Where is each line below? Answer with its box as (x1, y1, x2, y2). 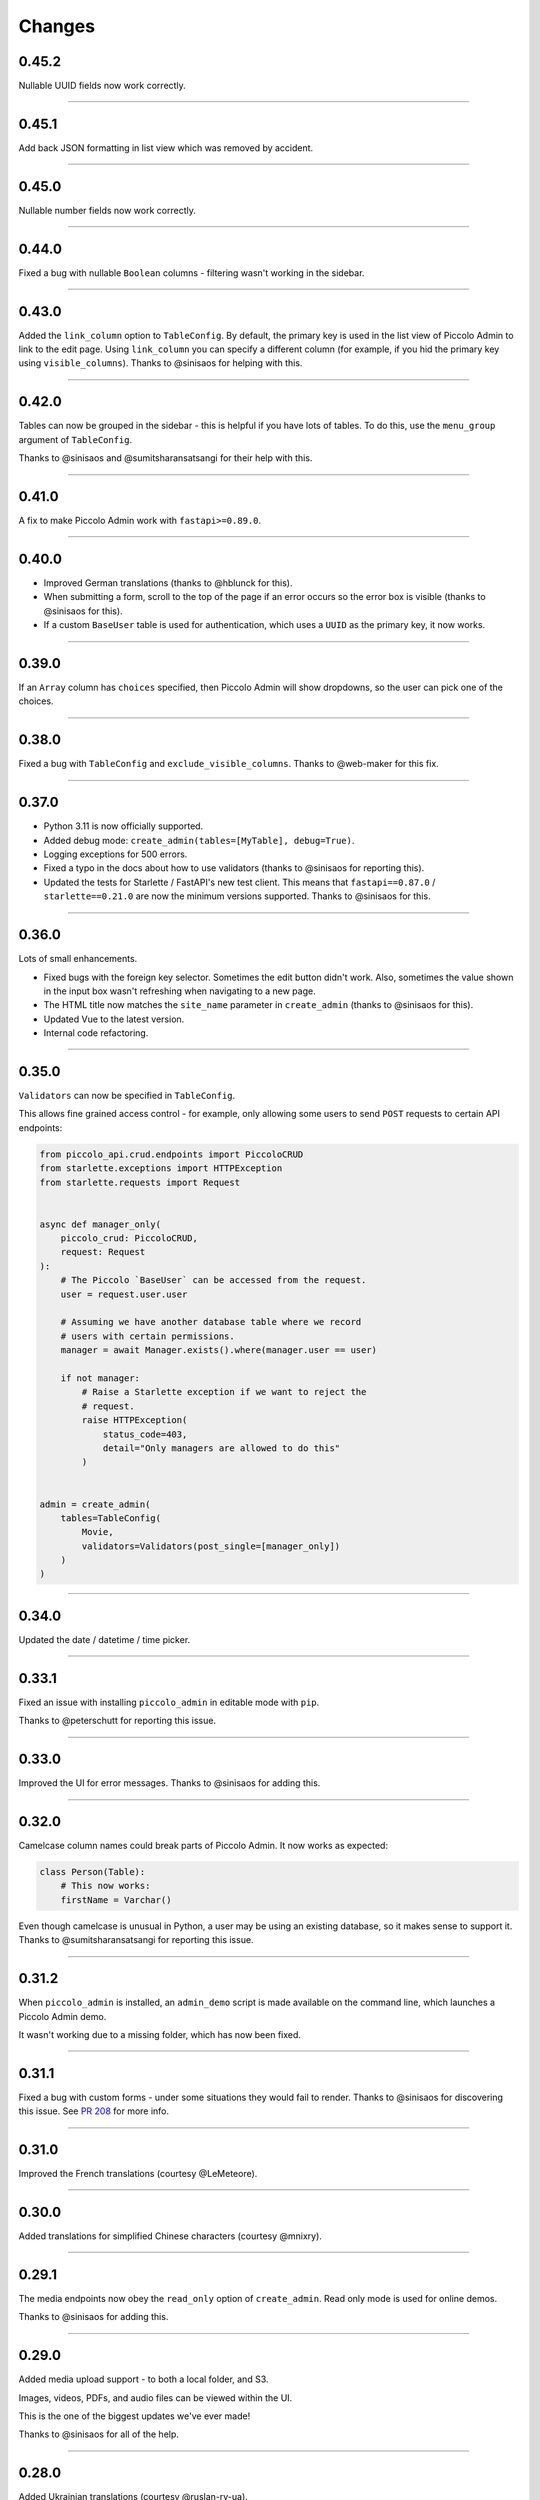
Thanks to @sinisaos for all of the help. (18, 2428, 180, 2440)
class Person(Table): (39, 1866, 146, 1878)
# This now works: (60, 1880, 151, 1892)
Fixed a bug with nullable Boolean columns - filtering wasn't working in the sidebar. (18, 266, 365, 279)
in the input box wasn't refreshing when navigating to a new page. (43, 985, 316, 997)
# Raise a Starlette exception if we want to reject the (81, 1386, 367, 1398)
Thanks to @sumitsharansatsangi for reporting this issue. (18, 1934, 254, 1946)
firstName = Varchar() (60, 1894, 172, 1905)
